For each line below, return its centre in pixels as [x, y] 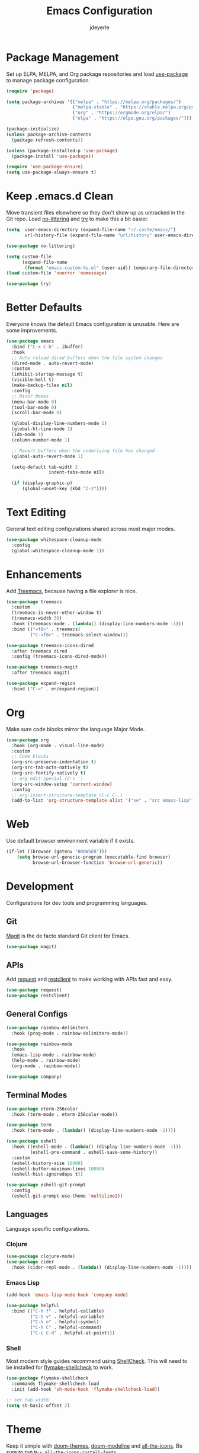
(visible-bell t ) [33, 380]
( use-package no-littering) [41, 246]
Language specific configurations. [48, 1228]
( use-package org [28, 740]
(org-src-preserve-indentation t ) [54, 762]
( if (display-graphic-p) [42, 483]
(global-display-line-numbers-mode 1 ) [60, 424]
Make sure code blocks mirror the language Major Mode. [76, 729]
